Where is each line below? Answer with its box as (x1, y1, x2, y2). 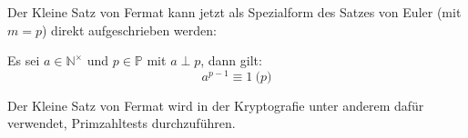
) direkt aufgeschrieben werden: (42, 20, 217, 39)
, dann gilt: (200, 51, 262, 70)
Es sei (7, 51, 40, 70)
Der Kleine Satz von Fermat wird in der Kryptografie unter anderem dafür (7, 95, 424, 114)
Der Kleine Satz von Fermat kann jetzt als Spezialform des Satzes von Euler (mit (7, 3, 462, 21)
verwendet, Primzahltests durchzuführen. (7, 113, 236, 133)
